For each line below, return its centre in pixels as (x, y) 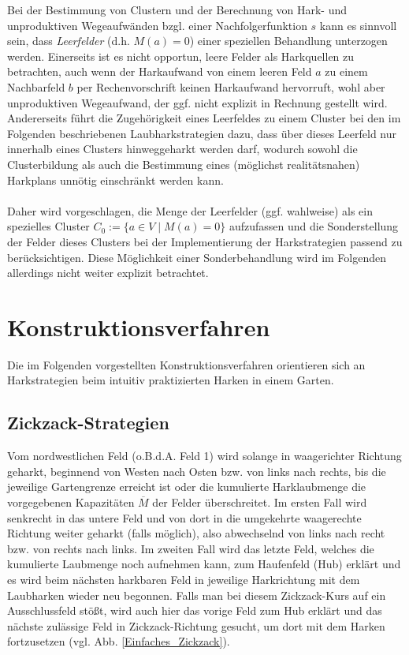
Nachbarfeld (36, 86)
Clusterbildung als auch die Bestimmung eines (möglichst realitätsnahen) (184, 164)
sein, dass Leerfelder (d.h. (69, 41)
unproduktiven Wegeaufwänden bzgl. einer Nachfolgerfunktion (157, 25)
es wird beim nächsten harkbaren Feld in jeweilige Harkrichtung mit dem (184, 579)
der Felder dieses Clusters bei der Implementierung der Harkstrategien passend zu (205, 241)
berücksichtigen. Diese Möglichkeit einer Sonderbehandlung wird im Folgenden (197, 257)
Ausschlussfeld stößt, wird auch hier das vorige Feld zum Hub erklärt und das (195, 610)
